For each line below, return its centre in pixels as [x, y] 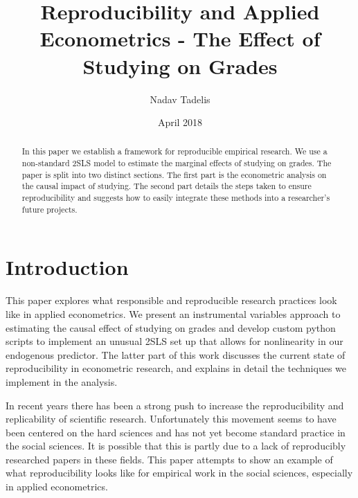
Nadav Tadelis [180, 99]
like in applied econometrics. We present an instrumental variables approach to [173, 313]
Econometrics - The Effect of [180, 38]
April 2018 [180, 122]
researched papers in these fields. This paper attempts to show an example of [169, 459]
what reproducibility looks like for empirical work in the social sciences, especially [179, 473]
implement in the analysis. [62, 381]
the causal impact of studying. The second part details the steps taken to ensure [167, 186]
